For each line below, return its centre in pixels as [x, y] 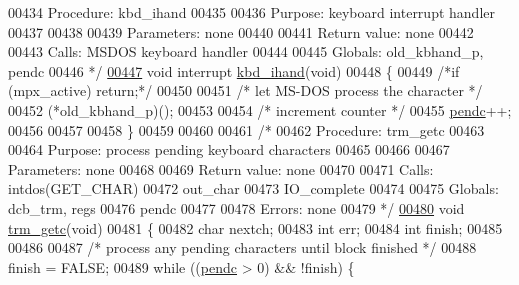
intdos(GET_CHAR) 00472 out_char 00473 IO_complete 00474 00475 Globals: [253, 188]
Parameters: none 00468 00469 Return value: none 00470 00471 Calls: [221, 168]
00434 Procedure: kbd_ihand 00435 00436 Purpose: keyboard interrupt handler [251, 12]
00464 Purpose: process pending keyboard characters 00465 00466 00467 [229, 149]
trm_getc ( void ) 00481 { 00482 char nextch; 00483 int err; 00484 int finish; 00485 [255, 227]
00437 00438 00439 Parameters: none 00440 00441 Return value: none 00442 [241, 31]
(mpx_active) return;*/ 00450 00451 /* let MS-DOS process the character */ [245, 90]
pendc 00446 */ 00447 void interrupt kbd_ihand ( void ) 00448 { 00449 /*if [234, 70]
